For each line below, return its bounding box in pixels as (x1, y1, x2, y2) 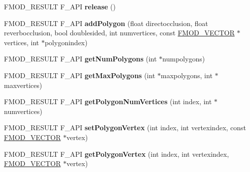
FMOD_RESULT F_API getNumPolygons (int (4, 54, 157, 64)
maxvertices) (4, 80, 42, 90)
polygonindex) (44, 37, 88, 47)
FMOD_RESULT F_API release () (4, 1, 116, 11)
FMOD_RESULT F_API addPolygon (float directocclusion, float (4, 18, 208, 28)
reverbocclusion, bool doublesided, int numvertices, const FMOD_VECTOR (4, 28, 235, 38)
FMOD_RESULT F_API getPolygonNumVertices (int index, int (4, 96, 212, 107)
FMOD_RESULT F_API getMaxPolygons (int (4, 70, 156, 80)
